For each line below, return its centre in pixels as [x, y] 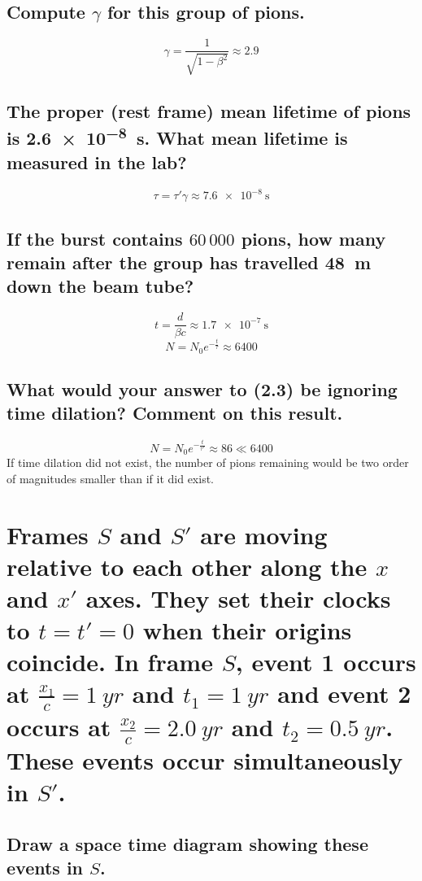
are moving [264, 534]
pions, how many [313, 238]
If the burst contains [95, 238]
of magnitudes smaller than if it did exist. [111, 478]
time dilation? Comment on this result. [175, 413]
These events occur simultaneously [205, 759]
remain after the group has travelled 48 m [189, 262]
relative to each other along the [187, 566]
